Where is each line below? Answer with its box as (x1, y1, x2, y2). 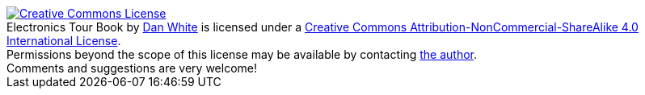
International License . (6, 34, 121, 47)
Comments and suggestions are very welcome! (6, 61, 258, 75)
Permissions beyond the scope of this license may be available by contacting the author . (6, 47, 478, 61)
